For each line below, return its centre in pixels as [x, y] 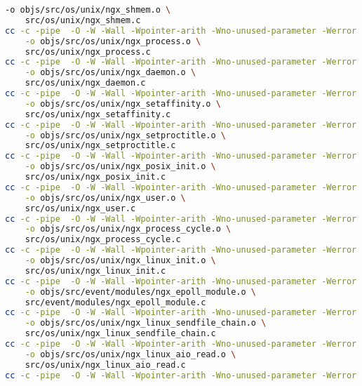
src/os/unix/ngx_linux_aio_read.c [105, 365]
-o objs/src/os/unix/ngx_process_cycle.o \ [128, 229]
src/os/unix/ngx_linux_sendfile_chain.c [120, 334]
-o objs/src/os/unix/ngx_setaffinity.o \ [123, 104]
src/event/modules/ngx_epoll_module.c [115, 302]
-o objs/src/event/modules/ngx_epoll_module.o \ [140, 292]
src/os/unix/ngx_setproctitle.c [100, 146]
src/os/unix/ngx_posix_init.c [95, 177]
